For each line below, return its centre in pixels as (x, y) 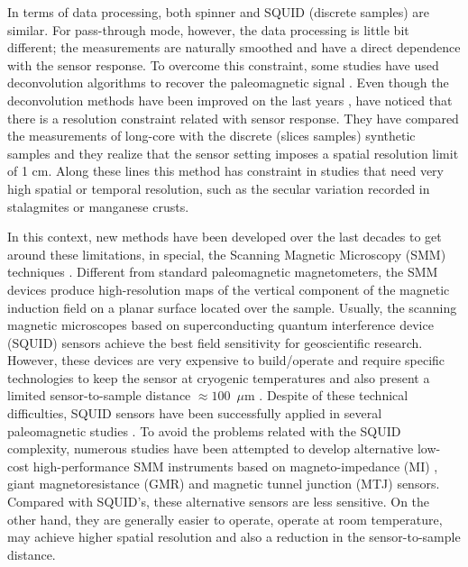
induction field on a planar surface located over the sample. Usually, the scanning (232, 307)
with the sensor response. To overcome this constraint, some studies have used (223, 64)
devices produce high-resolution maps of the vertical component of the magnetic (229, 289)
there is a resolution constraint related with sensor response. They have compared (233, 118)
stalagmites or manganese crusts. (98, 206)
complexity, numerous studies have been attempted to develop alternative (211, 448)
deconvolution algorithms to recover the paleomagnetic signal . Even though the (228, 82)
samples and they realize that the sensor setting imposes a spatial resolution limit (233, 153)
